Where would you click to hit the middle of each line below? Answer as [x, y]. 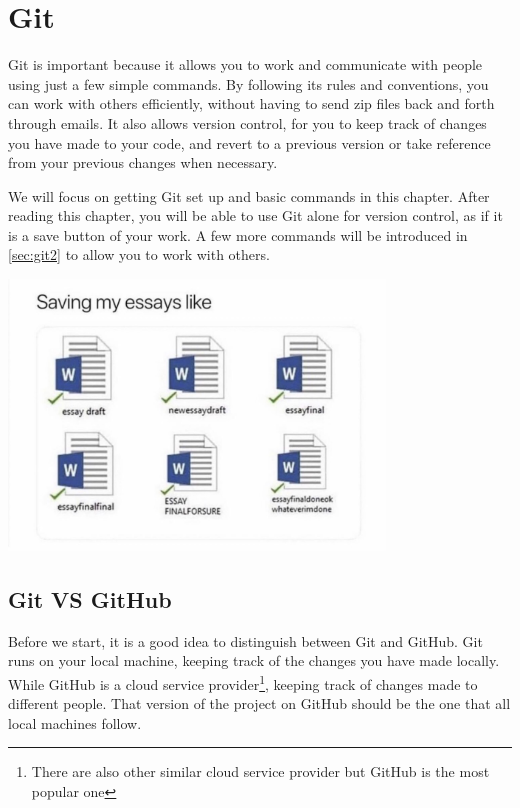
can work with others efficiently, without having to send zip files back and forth [251, 103]
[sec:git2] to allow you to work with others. [139, 254]
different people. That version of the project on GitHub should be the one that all [259, 703]
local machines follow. [75, 722]
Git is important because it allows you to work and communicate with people [245, 64]
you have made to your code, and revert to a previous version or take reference [249, 142]
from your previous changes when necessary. [143, 162]
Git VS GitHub [90, 599]
